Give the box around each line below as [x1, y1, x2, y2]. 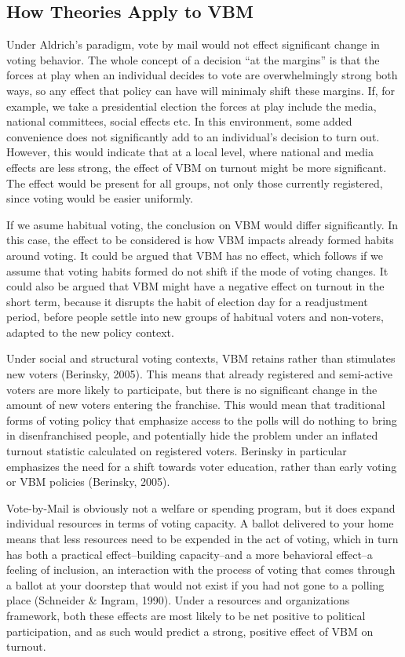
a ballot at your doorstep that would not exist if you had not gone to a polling [6, 576, 385, 593]
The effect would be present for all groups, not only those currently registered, [6, 174, 383, 191]
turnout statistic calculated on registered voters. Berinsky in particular [6, 443, 347, 459]
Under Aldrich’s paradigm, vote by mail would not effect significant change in [6, 36, 380, 53]
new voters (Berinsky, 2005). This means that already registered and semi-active [6, 366, 392, 382]
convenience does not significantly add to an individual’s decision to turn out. [6, 128, 380, 144]
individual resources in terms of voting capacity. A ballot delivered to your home [6, 515, 394, 531]
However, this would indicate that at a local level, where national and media [6, 144, 374, 160]
